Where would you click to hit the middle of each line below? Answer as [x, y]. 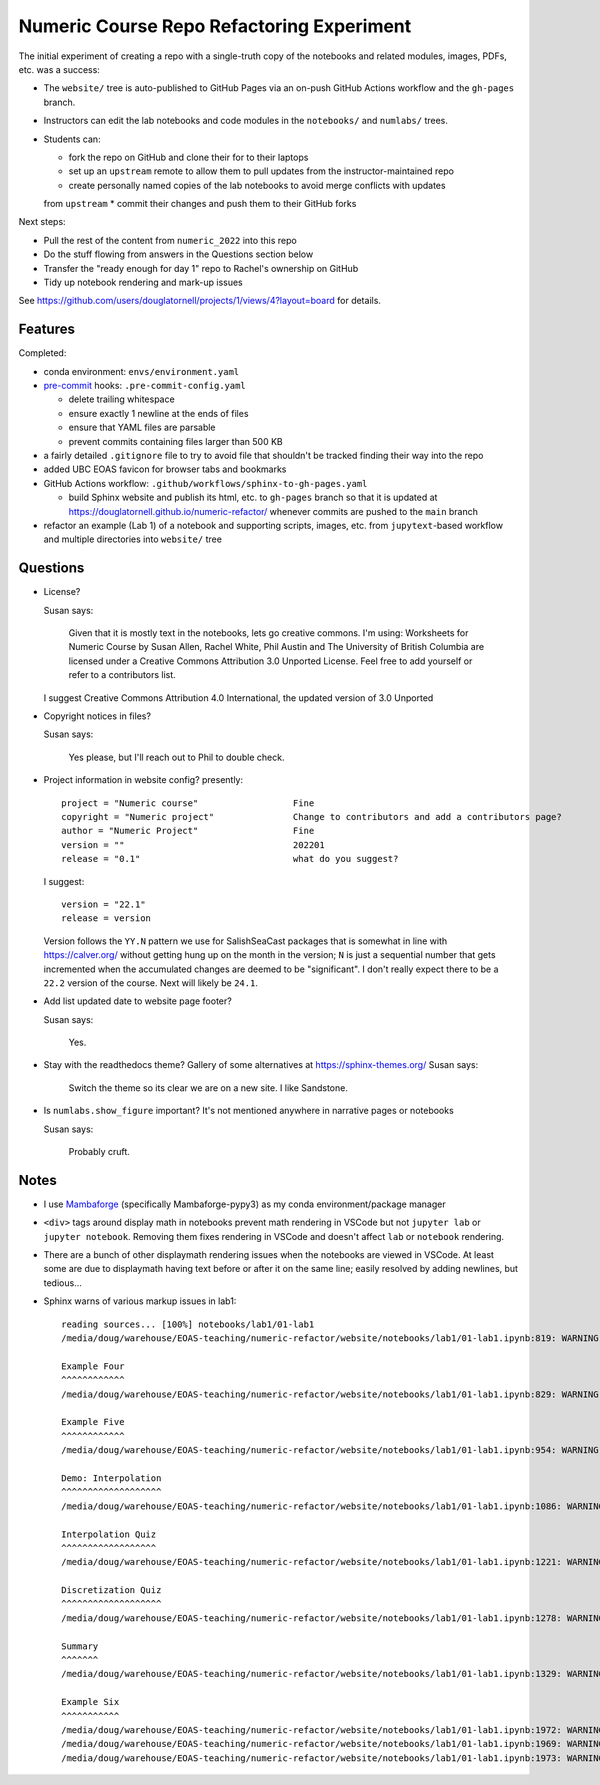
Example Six [90, 1702]
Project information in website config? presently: [143, 780]
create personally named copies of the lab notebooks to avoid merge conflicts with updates [257, 185]
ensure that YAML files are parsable [142, 427]
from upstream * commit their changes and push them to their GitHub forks [200, 204]
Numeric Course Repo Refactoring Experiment [215, 26]
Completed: [42, 353]
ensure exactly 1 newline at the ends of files [158, 413]
